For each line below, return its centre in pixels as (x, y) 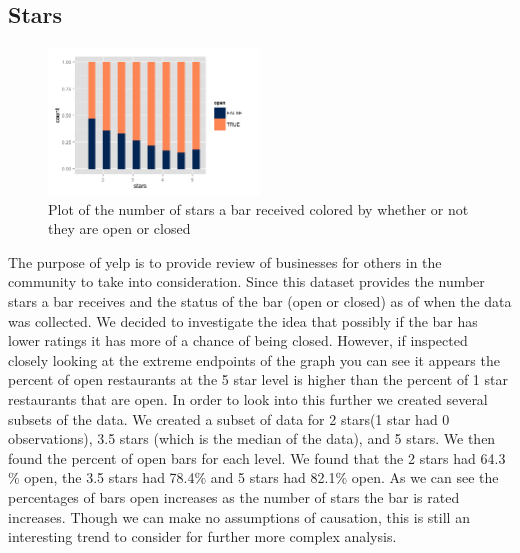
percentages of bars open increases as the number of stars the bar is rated (234, 496)
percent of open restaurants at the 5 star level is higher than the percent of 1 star (258, 379)
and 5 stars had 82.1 (273, 477)
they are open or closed (119, 228)
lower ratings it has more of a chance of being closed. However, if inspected (238, 340)
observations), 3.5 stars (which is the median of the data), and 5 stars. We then (252, 438)
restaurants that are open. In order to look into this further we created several (248, 398)
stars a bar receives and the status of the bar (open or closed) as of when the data (260, 300)
